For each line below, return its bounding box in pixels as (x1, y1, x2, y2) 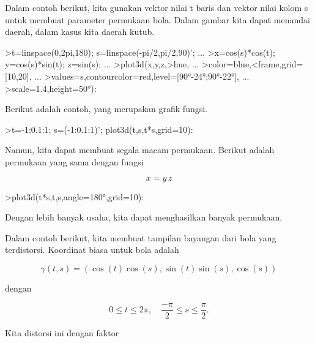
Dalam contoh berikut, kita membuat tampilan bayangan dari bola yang (5, 231, 276, 244)
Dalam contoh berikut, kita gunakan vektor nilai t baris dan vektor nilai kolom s (5, 1, 308, 13)
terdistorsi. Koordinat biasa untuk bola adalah (5, 243, 179, 256)
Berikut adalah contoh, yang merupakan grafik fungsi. (5, 102, 208, 115)
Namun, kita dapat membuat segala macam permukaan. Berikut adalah (5, 143, 275, 156)
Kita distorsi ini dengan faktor (5, 326, 119, 339)
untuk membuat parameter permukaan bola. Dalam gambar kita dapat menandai (5, 13, 310, 26)
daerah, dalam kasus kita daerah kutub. (5, 25, 155, 38)
